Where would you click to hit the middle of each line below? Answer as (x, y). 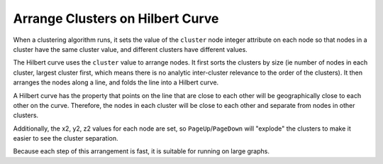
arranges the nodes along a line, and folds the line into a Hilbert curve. (116, 82)
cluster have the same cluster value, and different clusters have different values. (130, 49)
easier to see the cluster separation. (66, 138)
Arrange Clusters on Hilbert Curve (116, 18)
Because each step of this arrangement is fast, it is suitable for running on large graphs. (141, 151)
